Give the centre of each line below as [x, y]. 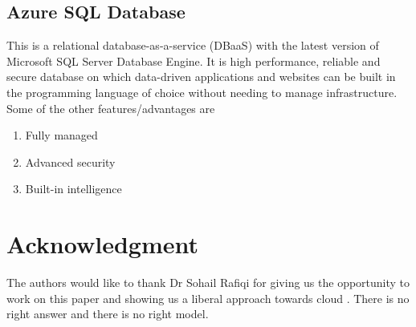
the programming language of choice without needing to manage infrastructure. [202, 92]
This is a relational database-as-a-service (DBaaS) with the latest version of [193, 45]
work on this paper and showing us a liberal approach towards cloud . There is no [208, 298]
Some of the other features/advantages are [111, 108]
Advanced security [70, 161]
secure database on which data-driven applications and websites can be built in [201, 77]
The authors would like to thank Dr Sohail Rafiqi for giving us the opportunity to [208, 283]
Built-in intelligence [73, 189]
